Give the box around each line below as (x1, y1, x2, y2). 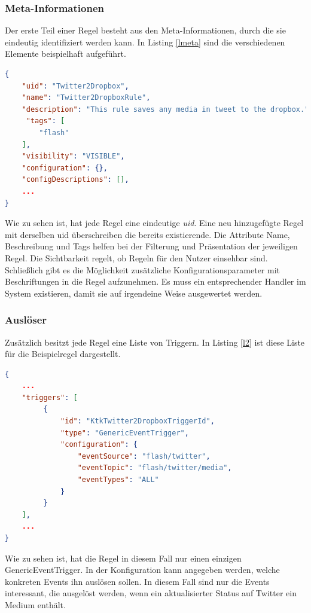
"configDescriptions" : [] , (22, 175, 129, 184)
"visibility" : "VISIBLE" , (22, 152, 125, 161)
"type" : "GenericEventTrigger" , (60, 428, 189, 437)
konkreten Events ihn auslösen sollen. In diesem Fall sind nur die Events (5, 575, 270, 587)
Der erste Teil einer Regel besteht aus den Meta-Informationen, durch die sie (5, 24, 286, 36)
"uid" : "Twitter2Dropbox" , (22, 81, 129, 90)
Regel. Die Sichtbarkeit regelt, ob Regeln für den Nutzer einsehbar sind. (5, 251, 268, 264)
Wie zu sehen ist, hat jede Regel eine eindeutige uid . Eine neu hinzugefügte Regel (5, 216, 304, 229)
